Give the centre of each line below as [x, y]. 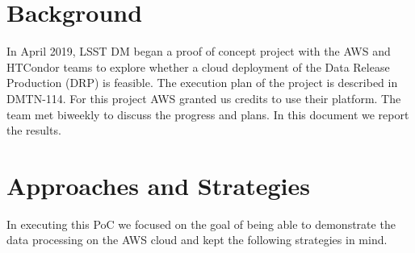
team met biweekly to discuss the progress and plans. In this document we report [208, 114]
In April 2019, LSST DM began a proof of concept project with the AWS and [199, 51]
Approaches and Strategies [158, 185]
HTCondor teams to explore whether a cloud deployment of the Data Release [198, 66]
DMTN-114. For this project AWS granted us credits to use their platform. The [204, 98]
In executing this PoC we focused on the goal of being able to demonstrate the [201, 224]
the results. [34, 130]
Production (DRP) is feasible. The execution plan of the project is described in [202, 83]
